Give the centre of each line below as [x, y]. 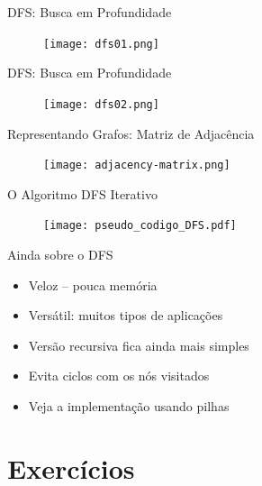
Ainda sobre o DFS [60, 254]
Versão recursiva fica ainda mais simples [139, 345]
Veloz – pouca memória [93, 284]
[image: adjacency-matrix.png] [137, 165]
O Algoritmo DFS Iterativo [82, 193]
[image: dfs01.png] [101, 44]
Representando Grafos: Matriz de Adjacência [131, 133]
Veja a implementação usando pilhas [129, 405]
